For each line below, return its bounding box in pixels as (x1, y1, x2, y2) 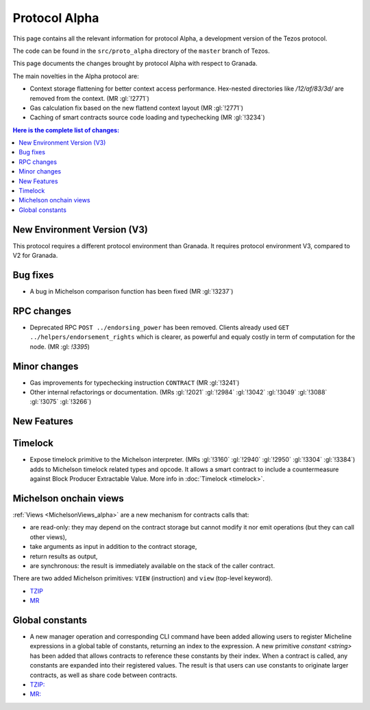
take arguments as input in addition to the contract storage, (29, 543, 197, 551)
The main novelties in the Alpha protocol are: (12, 72, 140, 80)
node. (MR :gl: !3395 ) (29, 342, 90, 351)
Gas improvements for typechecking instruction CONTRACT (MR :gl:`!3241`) (29, 378, 240, 387)
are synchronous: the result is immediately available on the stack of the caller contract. (29, 561, 275, 569)
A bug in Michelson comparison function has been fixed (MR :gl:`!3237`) (29, 287, 234, 295)
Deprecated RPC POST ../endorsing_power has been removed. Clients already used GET (29, 323, 290, 331)
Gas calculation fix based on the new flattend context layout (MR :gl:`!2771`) (29, 104, 243, 112)
